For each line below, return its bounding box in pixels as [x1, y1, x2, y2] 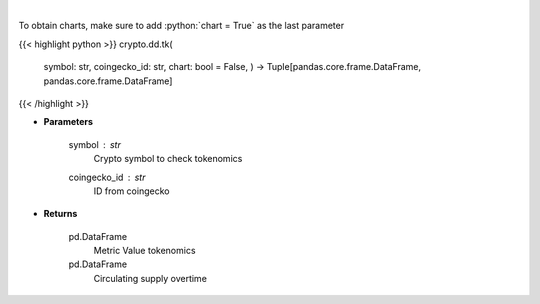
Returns [43, 208, 78, 220]
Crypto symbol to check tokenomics [93, 153, 243, 165]
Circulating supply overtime [93, 272, 207, 284]
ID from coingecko [93, 185, 170, 197]
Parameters [43, 116, 94, 128]
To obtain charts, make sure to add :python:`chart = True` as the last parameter [18, 20, 345, 32]
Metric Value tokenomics [93, 245, 196, 257]
